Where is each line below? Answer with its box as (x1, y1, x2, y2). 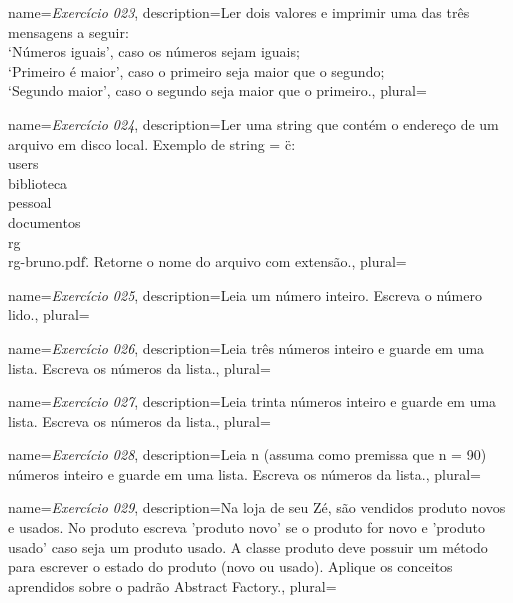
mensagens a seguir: (8, 21, 129, 42)
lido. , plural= (8, 304, 90, 325)
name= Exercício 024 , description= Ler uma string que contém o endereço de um (8, 113, 499, 134)
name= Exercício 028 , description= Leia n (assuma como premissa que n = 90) (8, 444, 487, 465)
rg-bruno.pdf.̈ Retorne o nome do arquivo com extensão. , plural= (8, 251, 407, 272)
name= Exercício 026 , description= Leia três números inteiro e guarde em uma (8, 337, 485, 358)
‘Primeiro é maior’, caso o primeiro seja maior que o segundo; (8, 60, 385, 81)
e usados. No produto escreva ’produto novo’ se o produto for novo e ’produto (8, 517, 485, 538)
